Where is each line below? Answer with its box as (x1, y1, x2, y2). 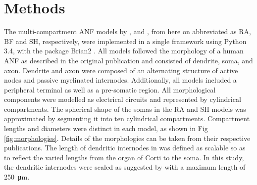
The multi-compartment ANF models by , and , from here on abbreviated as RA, (4, 26, 251, 37)
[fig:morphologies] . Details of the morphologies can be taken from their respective (4, 133, 251, 143)
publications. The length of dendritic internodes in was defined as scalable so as (4, 142, 246, 153)
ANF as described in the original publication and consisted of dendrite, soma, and (4, 55, 253, 65)
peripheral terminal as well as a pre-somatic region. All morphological (4, 84, 216, 94)
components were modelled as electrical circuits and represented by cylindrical (4, 94, 241, 104)
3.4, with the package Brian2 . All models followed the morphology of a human (4, 46, 244, 56)
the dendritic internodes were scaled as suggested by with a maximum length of (4, 162, 246, 172)
